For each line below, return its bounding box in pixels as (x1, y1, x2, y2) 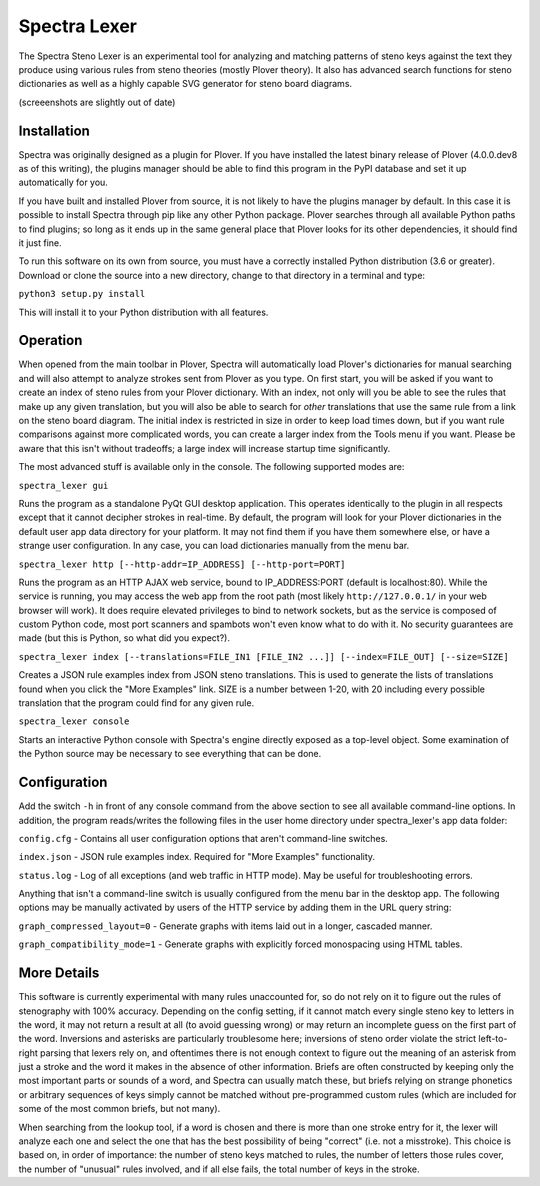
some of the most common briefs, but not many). (18, 1103, 221, 1115)
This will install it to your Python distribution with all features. (18, 306, 269, 318)
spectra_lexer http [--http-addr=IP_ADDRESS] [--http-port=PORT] (18, 558, 346, 570)
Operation (18, 332, 83, 349)
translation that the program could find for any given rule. (18, 697, 255, 709)
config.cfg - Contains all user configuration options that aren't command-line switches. (18, 832, 389, 844)
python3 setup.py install (18, 288, 146, 300)
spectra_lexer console (18, 716, 130, 727)
